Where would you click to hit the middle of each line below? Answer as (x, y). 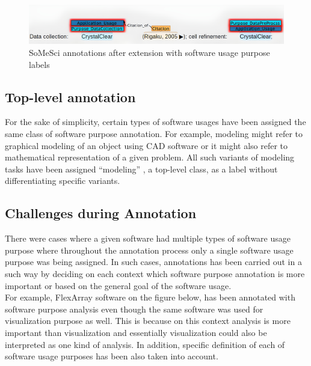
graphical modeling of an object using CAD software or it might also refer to (146, 145)
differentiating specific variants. (63, 181)
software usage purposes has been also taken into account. (112, 356)
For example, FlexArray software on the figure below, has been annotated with (150, 297)
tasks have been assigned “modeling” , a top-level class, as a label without (141, 169)
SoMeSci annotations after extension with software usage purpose (149, 53)
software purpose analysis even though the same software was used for (134, 309)
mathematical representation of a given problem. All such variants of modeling (150, 157)
